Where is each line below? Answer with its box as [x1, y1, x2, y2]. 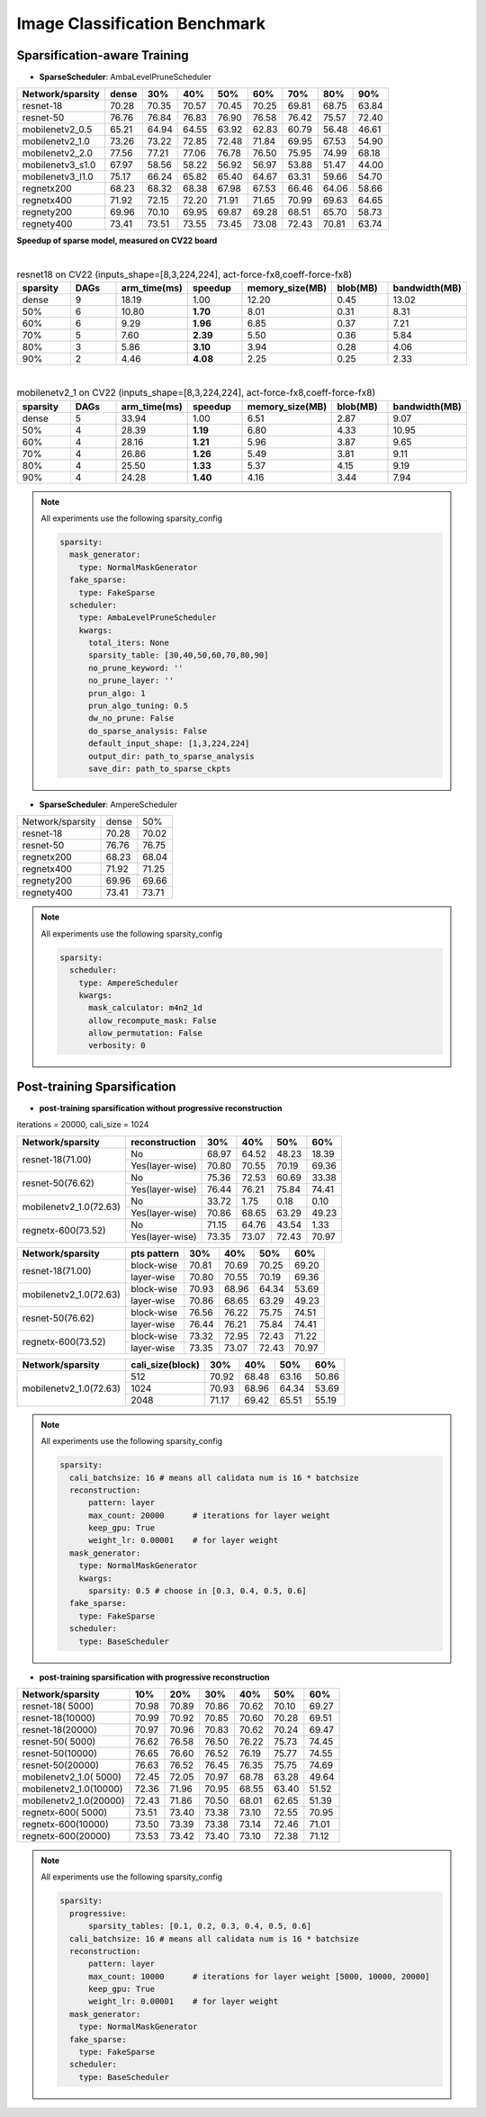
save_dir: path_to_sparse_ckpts [88, 764, 231, 774]
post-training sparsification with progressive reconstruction [39, 1672, 270, 1682]
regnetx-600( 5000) [22, 1806, 108, 1818]
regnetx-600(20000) [22, 1829, 112, 1842]
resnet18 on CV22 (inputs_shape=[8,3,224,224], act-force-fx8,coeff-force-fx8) [16, 268, 353, 281]
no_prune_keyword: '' [88, 662, 184, 673]
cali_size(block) [130, 1359, 200, 1371]
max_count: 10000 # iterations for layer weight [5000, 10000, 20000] [88, 1971, 431, 1981]
